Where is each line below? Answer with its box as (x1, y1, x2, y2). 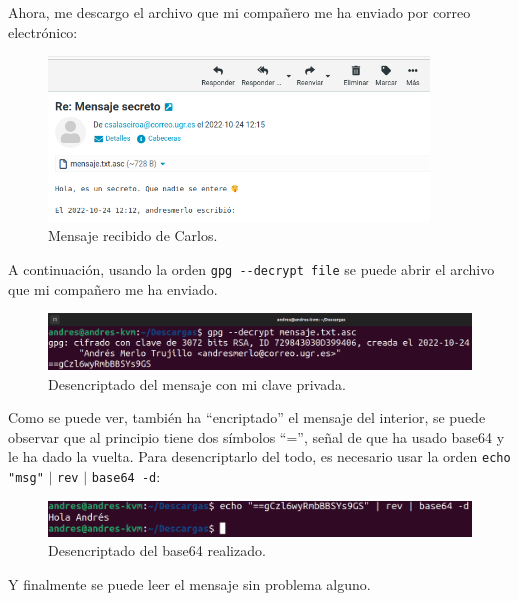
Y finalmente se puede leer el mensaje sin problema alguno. (8, 573, 371, 594)
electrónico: (8, 21, 78, 42)
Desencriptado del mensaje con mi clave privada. (48, 373, 346, 394)
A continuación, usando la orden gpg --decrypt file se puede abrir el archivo (8, 258, 495, 279)
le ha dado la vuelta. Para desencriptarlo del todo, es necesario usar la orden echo (8, 446, 511, 467)
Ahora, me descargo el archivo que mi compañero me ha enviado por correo (8, 2, 471, 22)
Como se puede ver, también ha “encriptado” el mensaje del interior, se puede (8, 407, 486, 428)
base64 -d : (91, 465, 161, 486)
